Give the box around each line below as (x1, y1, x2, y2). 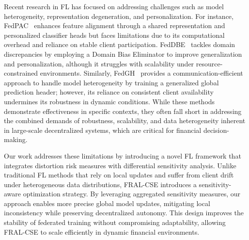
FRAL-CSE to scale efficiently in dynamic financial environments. (4, 226, 200, 237)
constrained (4, 68, 38, 78)
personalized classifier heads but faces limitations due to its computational (4, 30, 225, 40)
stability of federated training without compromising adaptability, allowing (4, 217, 226, 227)
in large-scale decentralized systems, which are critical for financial (4, 125, 202, 135)
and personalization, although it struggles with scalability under (4, 58, 194, 68)
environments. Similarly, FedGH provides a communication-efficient (40, 68, 243, 78)
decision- (203, 125, 229, 135)
